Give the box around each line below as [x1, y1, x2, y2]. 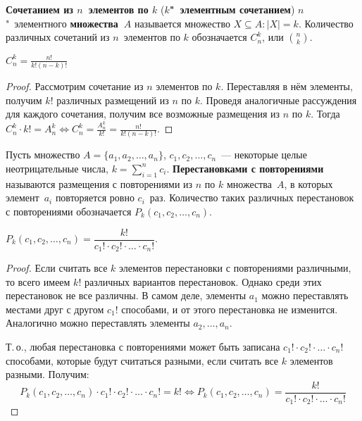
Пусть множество [6, 147, 80, 162]
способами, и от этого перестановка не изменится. [121, 301, 338, 316]
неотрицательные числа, [6, 161, 108, 175]
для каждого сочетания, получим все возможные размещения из [6, 106, 280, 121]
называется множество [134, 15, 230, 30]
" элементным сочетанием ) [169, 2, 295, 16]
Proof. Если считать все [6, 260, 108, 275]
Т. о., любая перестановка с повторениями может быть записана [6, 339, 280, 354]
